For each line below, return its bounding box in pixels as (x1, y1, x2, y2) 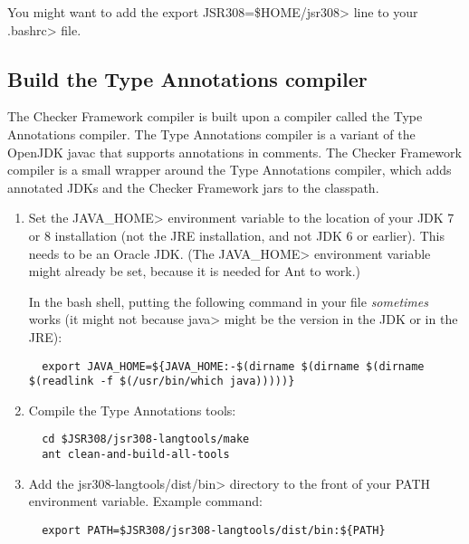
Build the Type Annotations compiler (7, 64, 368, 92)
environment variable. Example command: (28, 492, 263, 511)
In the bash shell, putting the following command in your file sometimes (28, 291, 428, 310)
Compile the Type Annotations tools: (28, 400, 236, 419)
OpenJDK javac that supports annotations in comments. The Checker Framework (7, 142, 462, 161)
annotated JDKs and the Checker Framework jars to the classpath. (7, 177, 379, 196)
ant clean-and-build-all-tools (42, 448, 230, 462)
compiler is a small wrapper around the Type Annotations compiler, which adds (7, 160, 452, 179)
